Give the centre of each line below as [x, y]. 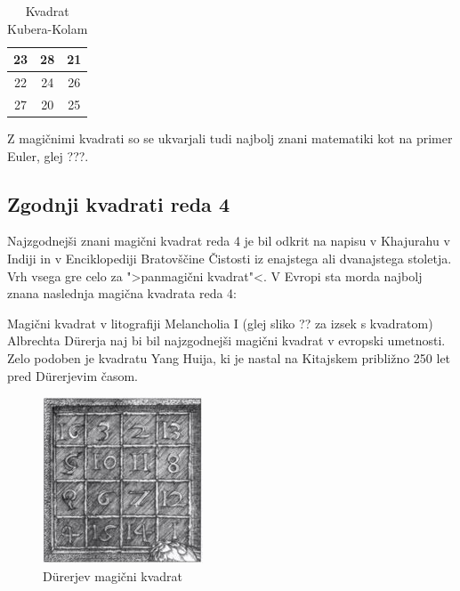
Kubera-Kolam [48, 28]
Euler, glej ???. [48, 155]
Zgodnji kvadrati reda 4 [118, 203]
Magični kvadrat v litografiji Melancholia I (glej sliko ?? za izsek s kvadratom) [220, 323]
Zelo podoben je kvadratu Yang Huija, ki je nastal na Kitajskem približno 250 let [229, 357]
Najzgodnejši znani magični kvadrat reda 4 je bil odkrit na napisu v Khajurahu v [229, 241]
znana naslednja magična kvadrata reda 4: [122, 293]
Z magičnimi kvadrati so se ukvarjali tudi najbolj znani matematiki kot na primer [230, 138]
